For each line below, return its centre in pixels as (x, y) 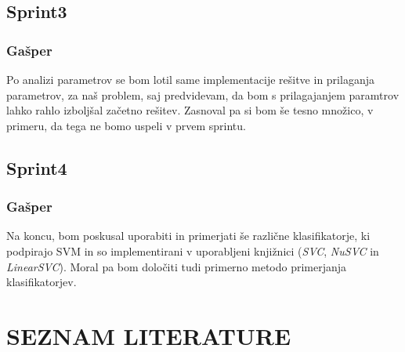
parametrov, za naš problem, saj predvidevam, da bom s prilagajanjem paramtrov (203, 94)
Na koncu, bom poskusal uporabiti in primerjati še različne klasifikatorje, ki (188, 236)
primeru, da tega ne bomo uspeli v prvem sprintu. (126, 125)
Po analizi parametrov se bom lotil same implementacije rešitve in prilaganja (190, 79)
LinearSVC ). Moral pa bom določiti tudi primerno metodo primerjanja (177, 266)
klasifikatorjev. (42, 282)
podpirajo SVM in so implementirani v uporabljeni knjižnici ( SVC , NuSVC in (193, 250)
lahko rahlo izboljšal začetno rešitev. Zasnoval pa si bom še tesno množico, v (190, 110)
